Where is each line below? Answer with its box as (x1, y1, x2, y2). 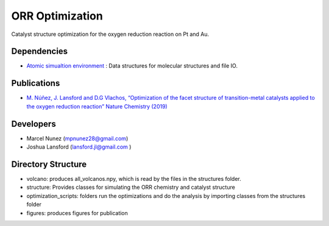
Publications (11, 78, 60, 88)
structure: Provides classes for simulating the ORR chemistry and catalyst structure (26, 183, 236, 191)
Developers (11, 119, 56, 129)
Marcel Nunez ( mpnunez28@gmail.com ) (26, 135, 129, 142)
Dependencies (11, 46, 68, 57)
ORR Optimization (11, 9, 103, 23)
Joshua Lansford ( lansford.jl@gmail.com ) (26, 143, 132, 150)
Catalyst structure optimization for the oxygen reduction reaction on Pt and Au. (11, 30, 210, 38)
